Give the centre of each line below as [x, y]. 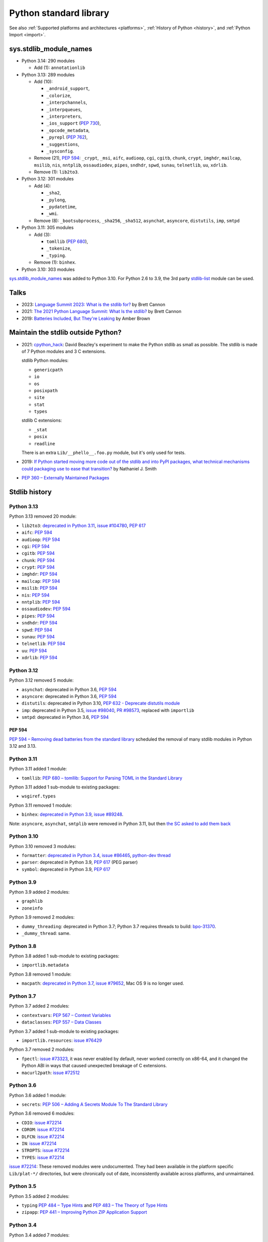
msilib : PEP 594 [39, 588]
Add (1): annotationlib [60, 68]
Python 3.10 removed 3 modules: [43, 846]
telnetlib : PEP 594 [43, 644]
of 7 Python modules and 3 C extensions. [64, 351]
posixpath [46, 390]
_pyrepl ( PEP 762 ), [67, 137]
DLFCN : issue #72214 [43, 1136]
